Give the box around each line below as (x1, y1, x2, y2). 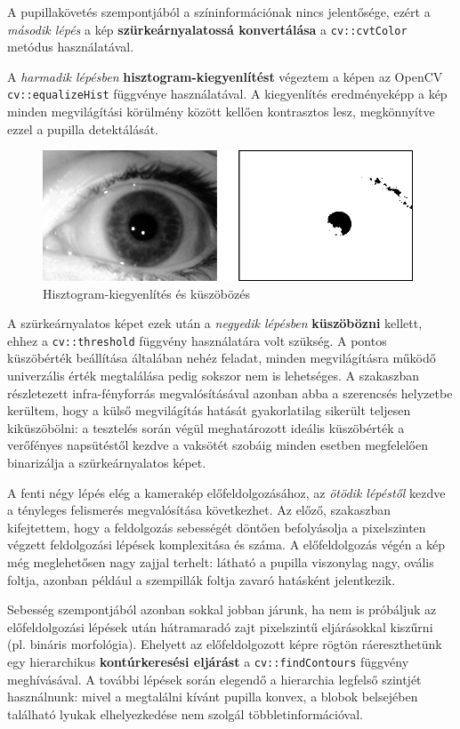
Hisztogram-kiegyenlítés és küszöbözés (43, 284, 250, 302)
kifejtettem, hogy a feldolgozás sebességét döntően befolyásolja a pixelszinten (7, 517, 426, 536)
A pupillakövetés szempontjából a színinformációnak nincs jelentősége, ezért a (7, 3, 431, 20)
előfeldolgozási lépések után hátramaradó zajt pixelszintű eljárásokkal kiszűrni (7, 617, 433, 636)
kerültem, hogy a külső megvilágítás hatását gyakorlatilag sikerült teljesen (7, 401, 411, 420)
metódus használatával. (7, 37, 134, 56)
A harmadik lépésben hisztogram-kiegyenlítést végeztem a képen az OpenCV (7, 67, 443, 85)
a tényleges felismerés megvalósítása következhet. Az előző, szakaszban (7, 501, 391, 519)
